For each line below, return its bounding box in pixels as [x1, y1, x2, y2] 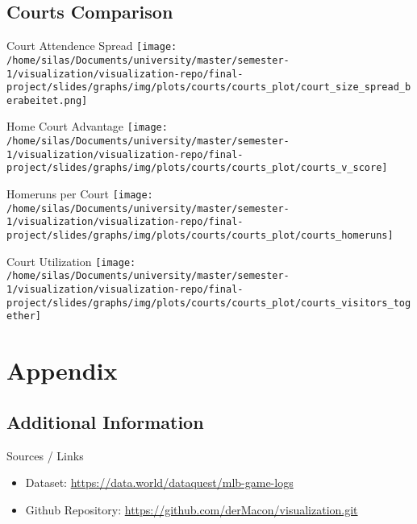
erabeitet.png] [6, 94, 88, 106]
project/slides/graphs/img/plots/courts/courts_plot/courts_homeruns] [6, 230, 394, 242]
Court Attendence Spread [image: [6, 37, 177, 54]
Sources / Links [6, 447, 84, 464]
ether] [6, 310, 41, 322]
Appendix [6, 354, 118, 387]
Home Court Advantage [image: [6, 118, 168, 135]
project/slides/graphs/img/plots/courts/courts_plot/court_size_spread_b [6, 81, 411, 94]
